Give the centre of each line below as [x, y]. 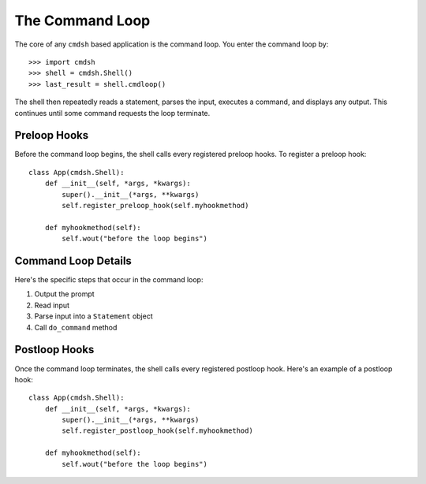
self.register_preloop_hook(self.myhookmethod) [155, 205]
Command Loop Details [73, 261]
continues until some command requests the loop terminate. [112, 113]
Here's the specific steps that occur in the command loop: [109, 280]
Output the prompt [64, 294]
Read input [52, 305]
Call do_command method [76, 327]
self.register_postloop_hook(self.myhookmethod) [158, 431]
